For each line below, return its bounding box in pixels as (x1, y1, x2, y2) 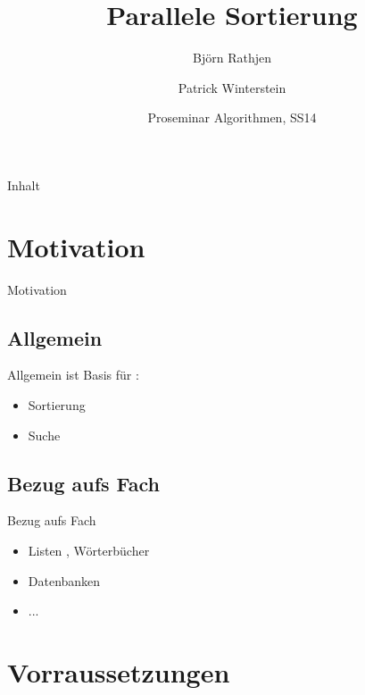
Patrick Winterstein (178, 78, 286, 96)
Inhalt (7, 175, 40, 194)
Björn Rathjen (193, 48, 271, 67)
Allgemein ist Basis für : (7, 365, 139, 384)
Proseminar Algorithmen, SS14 (147, 108, 317, 127)
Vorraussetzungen (7, 653, 230, 690)
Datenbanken (28, 571, 101, 590)
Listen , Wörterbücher (28, 541, 150, 559)
